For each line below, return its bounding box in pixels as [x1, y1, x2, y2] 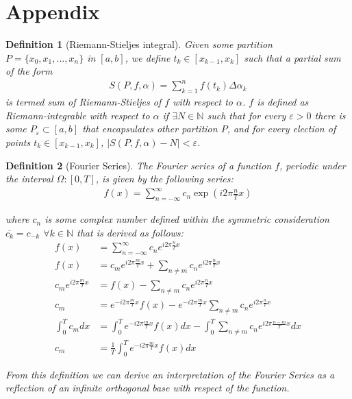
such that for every [207, 108, 286, 122]
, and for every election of [227, 121, 336, 136]
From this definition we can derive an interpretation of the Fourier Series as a [5, 367, 335, 381]
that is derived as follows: [77, 225, 184, 239]
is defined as [257, 95, 309, 109]
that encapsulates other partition [82, 121, 218, 136]
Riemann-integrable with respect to [5, 108, 150, 122]
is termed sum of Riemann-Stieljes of [5, 95, 162, 109]
